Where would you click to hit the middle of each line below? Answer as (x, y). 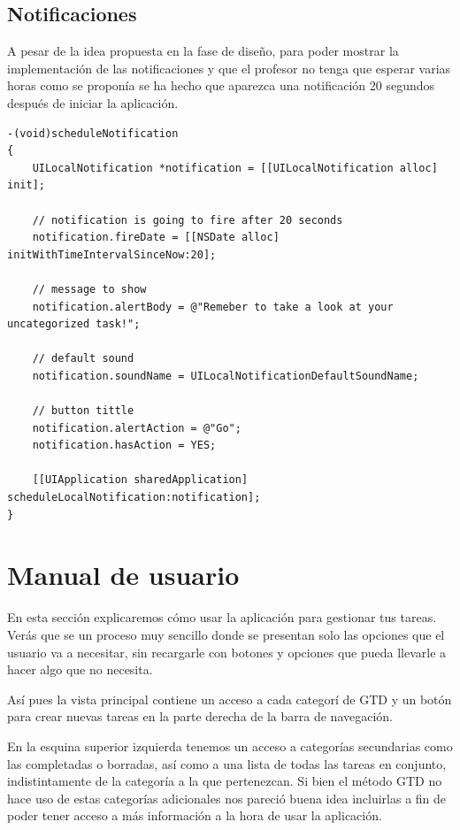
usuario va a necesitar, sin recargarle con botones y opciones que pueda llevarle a (227, 652)
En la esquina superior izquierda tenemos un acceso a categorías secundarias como (230, 745)
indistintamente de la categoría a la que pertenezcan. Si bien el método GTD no (225, 781)
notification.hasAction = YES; (124, 446)
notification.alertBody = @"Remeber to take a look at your (213, 307)
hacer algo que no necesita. (80, 669)
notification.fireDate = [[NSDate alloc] (156, 238)
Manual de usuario (123, 575)
